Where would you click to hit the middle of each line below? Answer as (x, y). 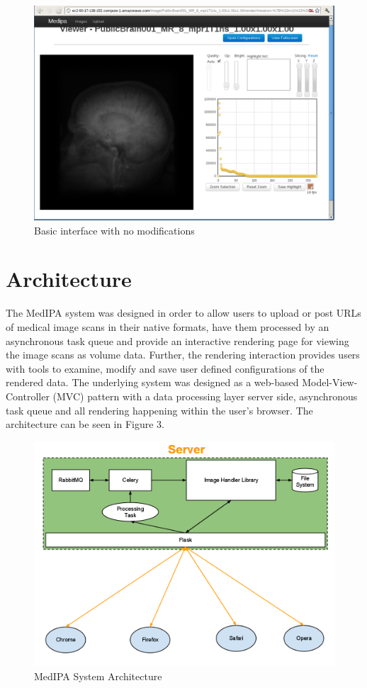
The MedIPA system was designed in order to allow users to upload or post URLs (183, 313)
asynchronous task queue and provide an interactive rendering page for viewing (177, 340)
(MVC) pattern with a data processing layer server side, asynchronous (205, 396)
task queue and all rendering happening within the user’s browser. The (159, 410)
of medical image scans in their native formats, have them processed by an (168, 327)
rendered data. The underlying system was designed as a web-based (152, 382)
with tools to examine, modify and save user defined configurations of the (165, 368)
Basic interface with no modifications (114, 230)
